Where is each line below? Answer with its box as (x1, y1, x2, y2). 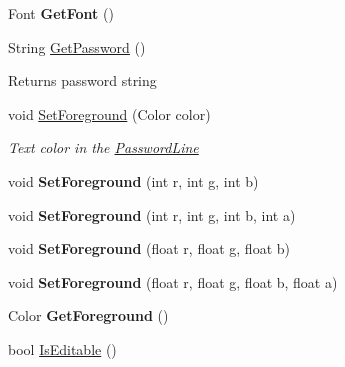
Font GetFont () (8, 3, 114, 23)
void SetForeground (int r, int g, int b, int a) (8, 204, 296, 225)
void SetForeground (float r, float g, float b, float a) (8, 271, 338, 292)
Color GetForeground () (8, 305, 169, 326)
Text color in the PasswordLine (8, 137, 199, 158)
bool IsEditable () (8, 338, 117, 359)
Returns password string (8, 70, 157, 91)
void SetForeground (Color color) (8, 103, 211, 124)
